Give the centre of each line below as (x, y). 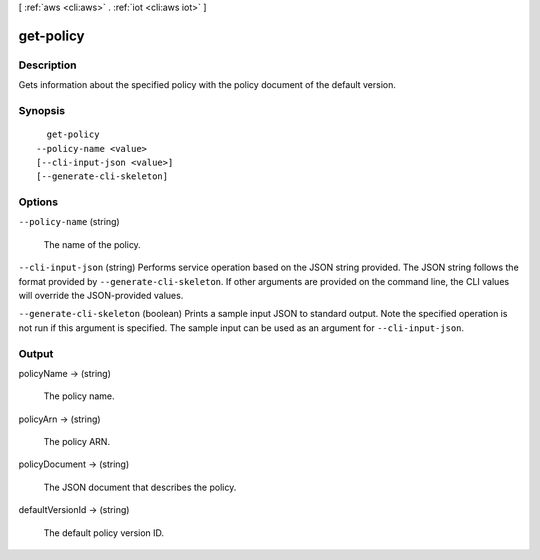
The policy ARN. (76, 442)
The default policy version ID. (104, 532)
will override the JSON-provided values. (101, 295)
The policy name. (79, 396)
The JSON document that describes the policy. (140, 487)
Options (38, 202)
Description (47, 65)
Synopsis (41, 110)
